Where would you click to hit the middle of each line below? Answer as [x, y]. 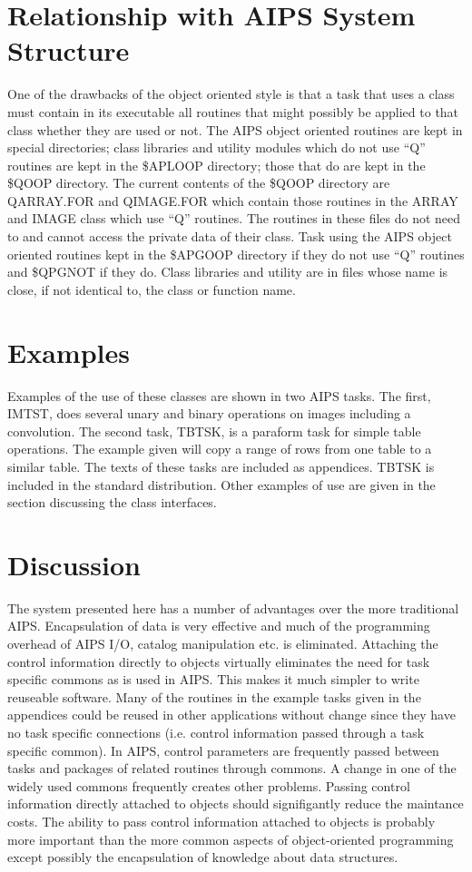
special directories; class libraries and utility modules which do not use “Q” [216, 147]
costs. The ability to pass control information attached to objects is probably [221, 821]
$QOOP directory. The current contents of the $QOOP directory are [199, 183]
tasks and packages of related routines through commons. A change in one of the [232, 768]
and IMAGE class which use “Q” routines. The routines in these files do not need [234, 218]
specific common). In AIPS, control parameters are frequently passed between [223, 750]
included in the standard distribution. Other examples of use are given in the [221, 484]
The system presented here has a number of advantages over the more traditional [233, 607]
